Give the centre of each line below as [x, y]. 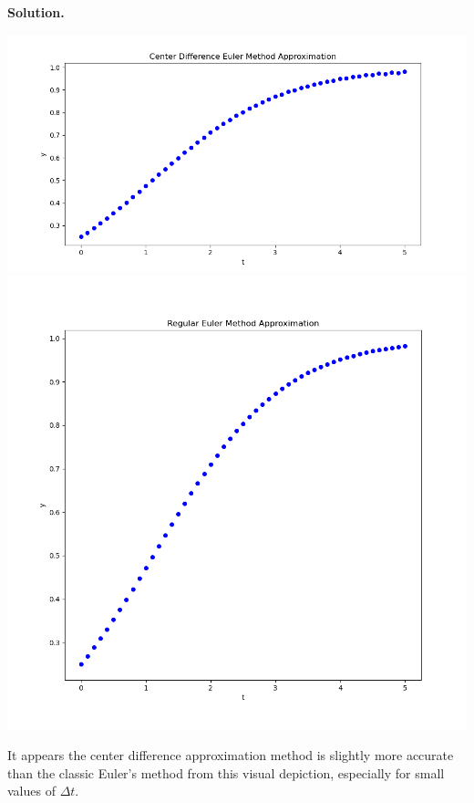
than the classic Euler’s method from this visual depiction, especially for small [226, 772]
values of [31, 791]
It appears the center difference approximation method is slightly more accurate [231, 755]
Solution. [36, 12]
